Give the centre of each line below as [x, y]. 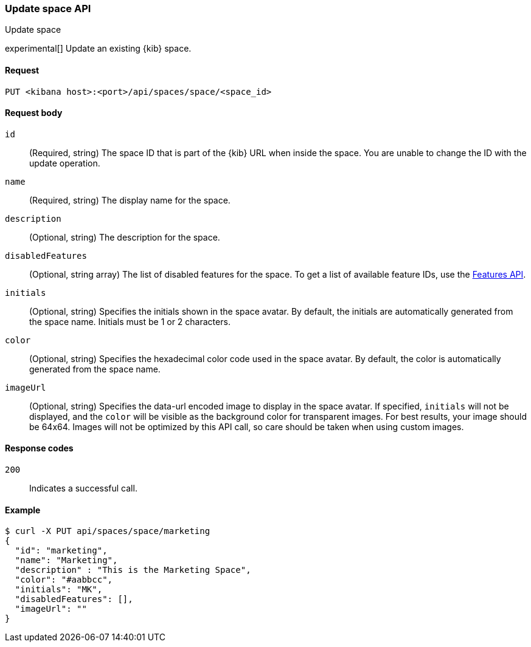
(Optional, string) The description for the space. [125, 237]
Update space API [48, 9]
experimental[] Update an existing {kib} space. [98, 49]
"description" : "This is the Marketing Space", [133, 570]
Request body [34, 113]
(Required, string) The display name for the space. [130, 200]
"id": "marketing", [61, 551]
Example [23, 510]
